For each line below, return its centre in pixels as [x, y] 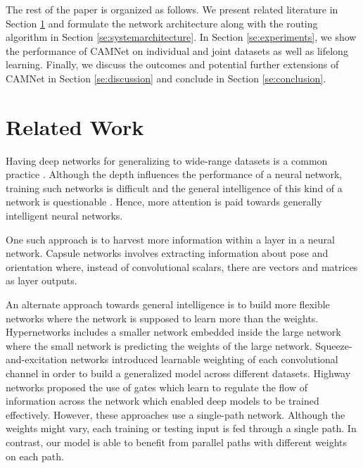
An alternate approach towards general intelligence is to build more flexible [168, 304]
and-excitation [37, 359]
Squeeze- [334, 345]
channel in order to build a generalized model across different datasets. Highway [178, 373]
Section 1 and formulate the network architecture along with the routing [162, 23]
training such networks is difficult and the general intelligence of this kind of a [174, 188]
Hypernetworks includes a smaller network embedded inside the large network [173, 332]
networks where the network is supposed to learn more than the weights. [162, 318]
